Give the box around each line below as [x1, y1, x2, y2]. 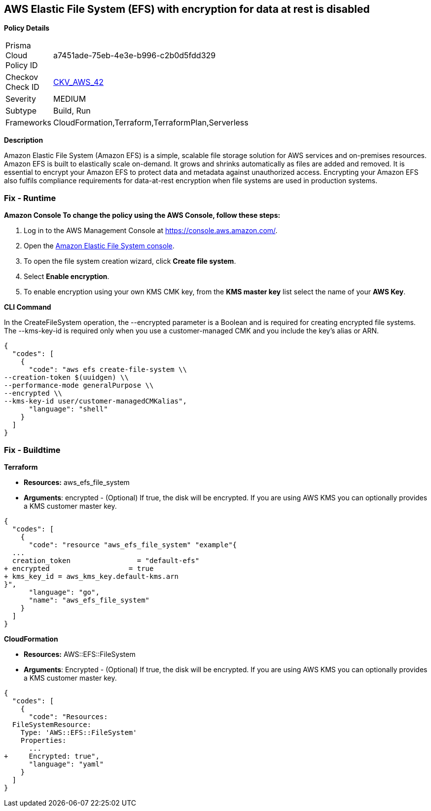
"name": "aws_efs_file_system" [29, 596, 150, 604]
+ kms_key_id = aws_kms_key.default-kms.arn [4, 572, 179, 580]
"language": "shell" [29, 405, 108, 413]
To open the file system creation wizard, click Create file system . [24, 257, 236, 266]
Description [4, 136, 43, 145]
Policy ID [5, 60, 38, 71]
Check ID [5, 82, 39, 92]
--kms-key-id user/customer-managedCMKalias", [4, 397, 187, 405]
